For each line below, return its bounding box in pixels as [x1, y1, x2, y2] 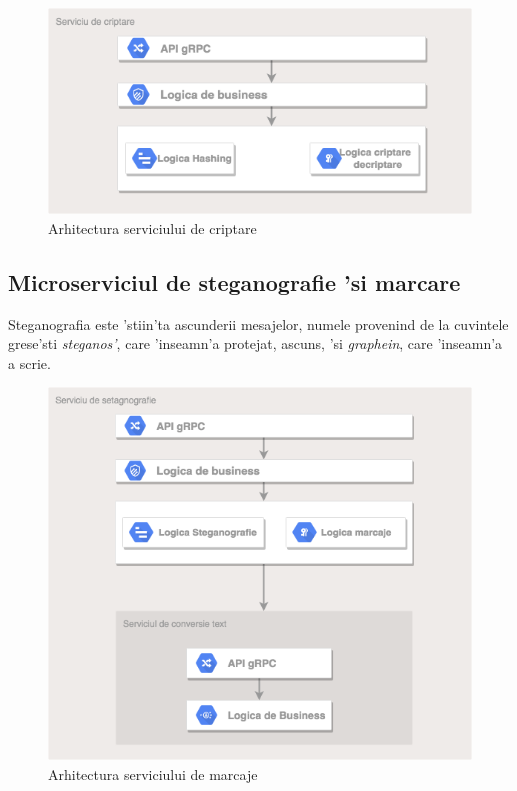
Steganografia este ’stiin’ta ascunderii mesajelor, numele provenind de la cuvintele [8, 313, 509, 334]
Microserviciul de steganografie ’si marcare [8, 266, 461, 297]
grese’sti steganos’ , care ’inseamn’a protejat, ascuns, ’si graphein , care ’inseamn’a [8, 333, 503, 354]
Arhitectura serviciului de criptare [48, 217, 257, 238]
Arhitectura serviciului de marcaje [48, 763, 258, 784]
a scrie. [8, 352, 51, 373]
